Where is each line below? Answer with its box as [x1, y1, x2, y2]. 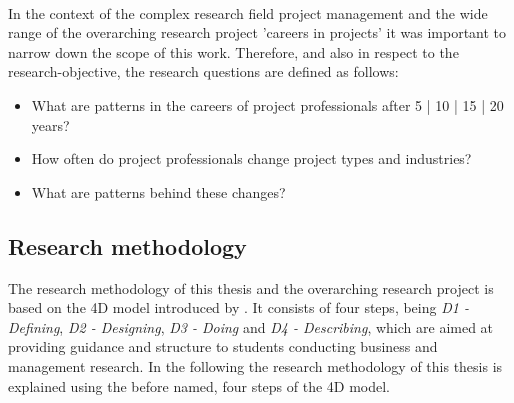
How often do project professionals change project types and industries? [31, 148, 472, 169]
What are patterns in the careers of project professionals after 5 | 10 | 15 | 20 [31, 94, 504, 115]
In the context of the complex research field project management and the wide [8, 2, 488, 23]
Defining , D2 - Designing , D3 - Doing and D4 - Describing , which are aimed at [8, 316, 494, 337]
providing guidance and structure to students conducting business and [8, 336, 438, 357]
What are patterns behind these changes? [31, 181, 286, 202]
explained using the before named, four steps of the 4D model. [8, 375, 391, 396]
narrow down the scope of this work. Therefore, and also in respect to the [8, 41, 459, 62]
